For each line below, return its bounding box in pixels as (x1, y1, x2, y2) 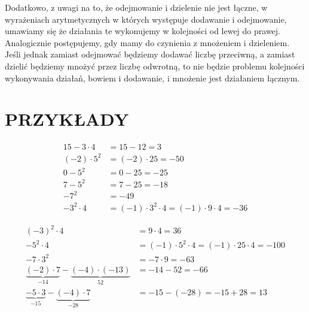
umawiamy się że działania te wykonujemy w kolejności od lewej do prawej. (5, 25, 281, 37)
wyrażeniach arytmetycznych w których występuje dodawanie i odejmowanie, (5, 13, 287, 25)
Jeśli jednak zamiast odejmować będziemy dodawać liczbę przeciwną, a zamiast (5, 48, 295, 60)
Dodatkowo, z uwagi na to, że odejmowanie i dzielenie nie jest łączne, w (5, 1, 268, 13)
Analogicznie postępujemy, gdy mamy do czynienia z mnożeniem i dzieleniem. (5, 36, 290, 49)
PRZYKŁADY (5, 107, 129, 131)
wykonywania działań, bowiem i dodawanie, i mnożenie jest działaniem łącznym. (5, 71, 300, 84)
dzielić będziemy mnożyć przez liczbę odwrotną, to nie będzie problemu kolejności (5, 59, 305, 72)
